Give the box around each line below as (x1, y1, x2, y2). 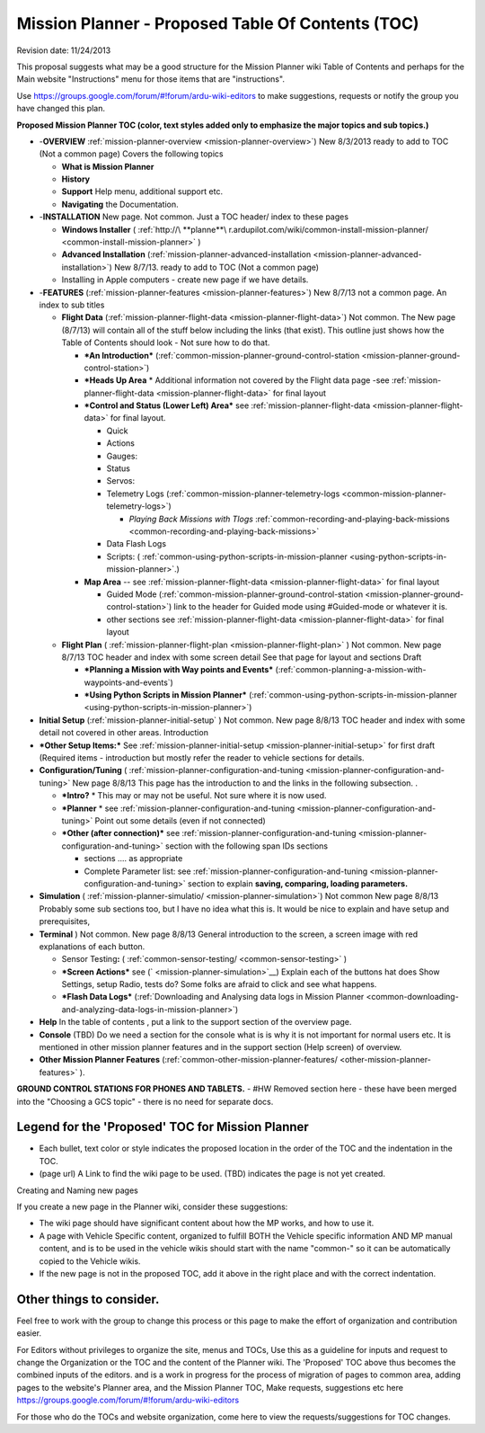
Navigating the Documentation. (61, 199, 179, 209)
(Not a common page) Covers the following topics (39, 148, 224, 159)
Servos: (106, 476, 136, 486)
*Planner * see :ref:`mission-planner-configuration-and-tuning (61, 803, 295, 814)
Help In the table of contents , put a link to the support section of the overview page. (39, 1017, 352, 1028)
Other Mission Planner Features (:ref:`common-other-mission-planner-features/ (39, 1055, 339, 1065)
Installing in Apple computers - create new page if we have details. (61, 274, 309, 285)
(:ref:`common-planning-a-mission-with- (275, 664, 427, 675)
